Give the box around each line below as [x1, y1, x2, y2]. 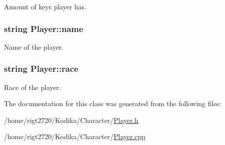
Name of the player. [4, 41, 64, 52]
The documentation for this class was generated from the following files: [4, 98, 222, 109]
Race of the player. [4, 82, 61, 92]
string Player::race [4, 62, 78, 75]
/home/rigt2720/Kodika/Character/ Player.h [4, 115, 139, 125]
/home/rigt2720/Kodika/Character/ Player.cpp [4, 131, 146, 142]
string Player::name [4, 22, 83, 34]
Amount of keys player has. [4, 1, 87, 11]
